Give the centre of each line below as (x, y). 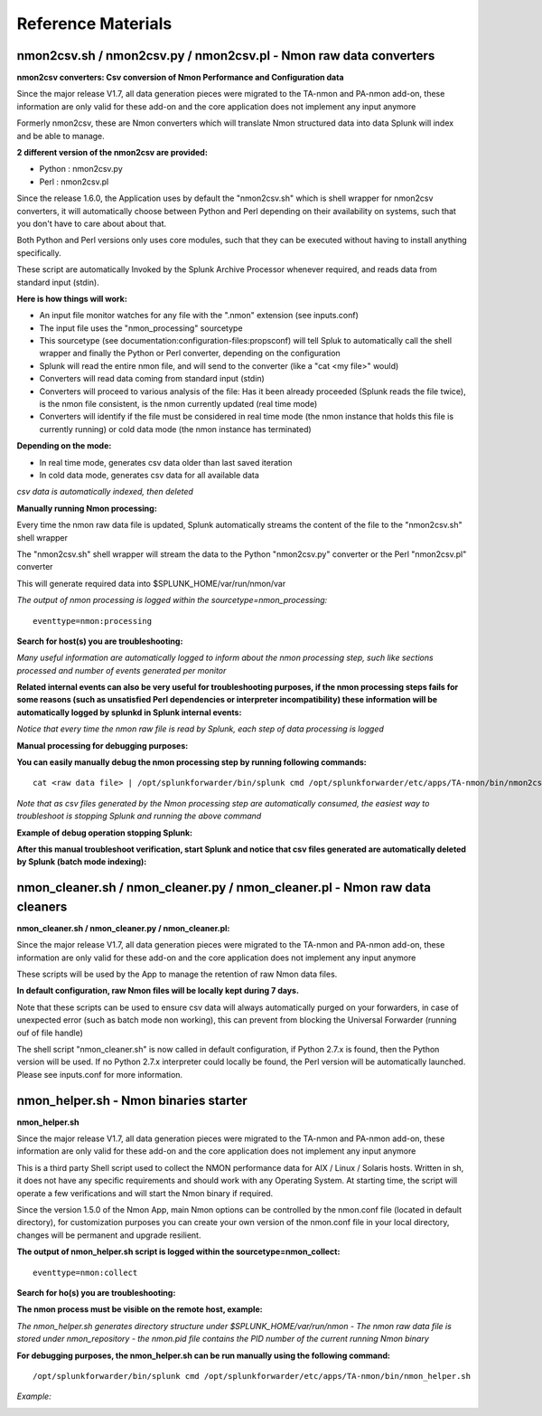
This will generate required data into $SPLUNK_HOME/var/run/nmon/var (151, 583)
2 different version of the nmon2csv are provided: (112, 153)
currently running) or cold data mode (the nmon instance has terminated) (175, 429)
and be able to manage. (61, 136)
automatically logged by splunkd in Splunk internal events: (129, 712)
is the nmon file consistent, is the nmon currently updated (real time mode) (178, 404)
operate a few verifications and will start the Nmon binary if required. (145, 1193)
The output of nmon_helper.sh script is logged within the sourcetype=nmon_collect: (178, 1251)
